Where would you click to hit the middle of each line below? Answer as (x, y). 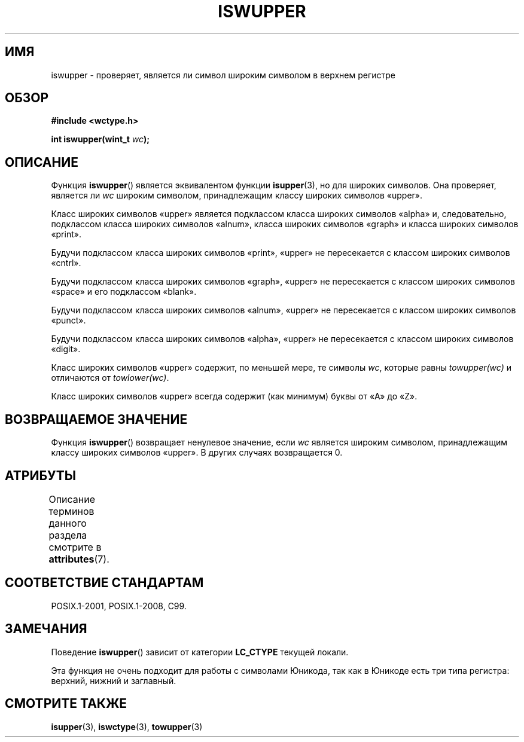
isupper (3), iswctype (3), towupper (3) (127, 726)
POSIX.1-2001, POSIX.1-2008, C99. (119, 606)
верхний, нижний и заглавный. (114, 680)
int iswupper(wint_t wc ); (100, 139)
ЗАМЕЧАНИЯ (46, 629)
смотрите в (75, 547)
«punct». (68, 320)
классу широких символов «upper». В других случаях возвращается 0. (197, 453)
